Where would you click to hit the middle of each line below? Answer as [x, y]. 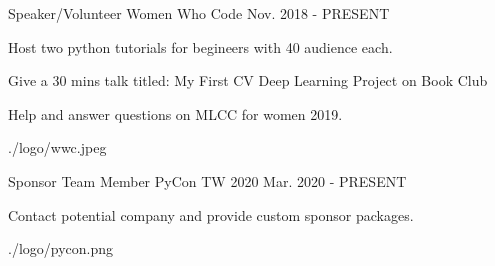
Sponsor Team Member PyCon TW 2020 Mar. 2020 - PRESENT [207, 180]
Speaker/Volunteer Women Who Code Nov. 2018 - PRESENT [199, 13]
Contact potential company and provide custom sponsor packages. [211, 214]
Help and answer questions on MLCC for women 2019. [175, 113]
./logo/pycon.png [61, 248]
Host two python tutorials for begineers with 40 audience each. [200, 46]
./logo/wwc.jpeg [57, 147]
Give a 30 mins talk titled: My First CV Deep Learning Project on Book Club [248, 80]
